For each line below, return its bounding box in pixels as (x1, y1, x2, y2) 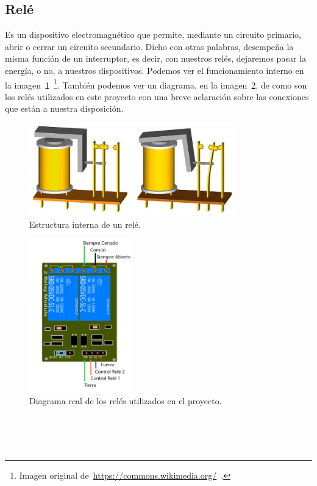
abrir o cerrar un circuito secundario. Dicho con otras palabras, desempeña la (5, 40, 294, 53)
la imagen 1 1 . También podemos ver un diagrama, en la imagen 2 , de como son (5, 76, 307, 91)
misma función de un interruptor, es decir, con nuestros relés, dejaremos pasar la (5, 52, 306, 65)
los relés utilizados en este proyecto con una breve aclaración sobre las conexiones (5, 90, 309, 103)
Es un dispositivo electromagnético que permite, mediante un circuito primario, (5, 28, 301, 41)
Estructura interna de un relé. (29, 217, 141, 230)
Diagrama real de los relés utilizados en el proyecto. (29, 394, 222, 407)
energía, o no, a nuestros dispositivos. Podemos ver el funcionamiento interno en (5, 63, 304, 76)
